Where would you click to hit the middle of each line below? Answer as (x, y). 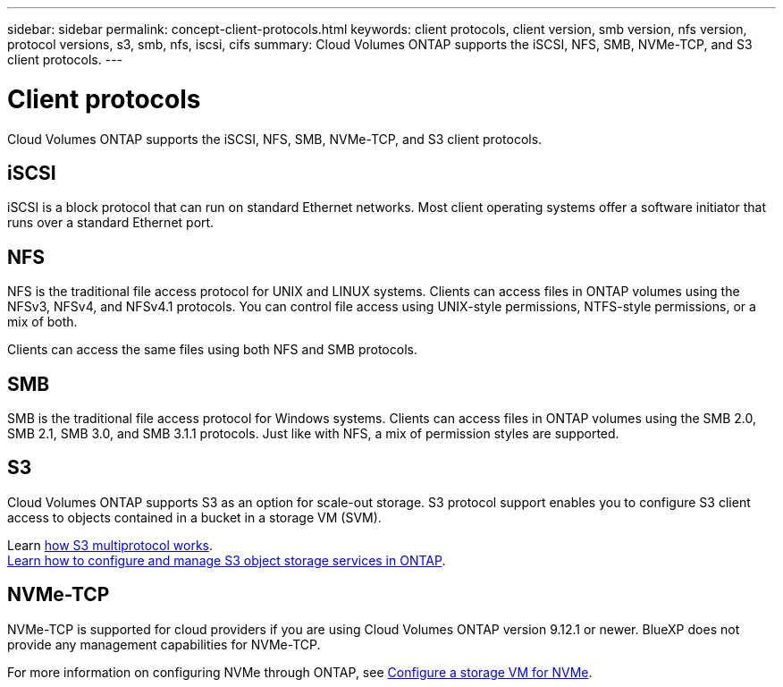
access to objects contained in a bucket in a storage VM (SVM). (194, 517)
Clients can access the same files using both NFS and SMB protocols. (212, 350)
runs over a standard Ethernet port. (111, 223)
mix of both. (42, 322)
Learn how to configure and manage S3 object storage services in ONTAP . (227, 560)
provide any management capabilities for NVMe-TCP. (164, 644)
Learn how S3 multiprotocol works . (110, 545)
